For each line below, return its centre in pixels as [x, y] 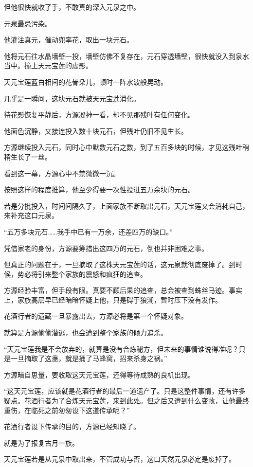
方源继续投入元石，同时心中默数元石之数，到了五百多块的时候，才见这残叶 [123, 147]
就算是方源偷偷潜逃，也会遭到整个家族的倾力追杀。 [86, 332]
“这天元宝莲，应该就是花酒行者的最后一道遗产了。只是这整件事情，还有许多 [125, 391]
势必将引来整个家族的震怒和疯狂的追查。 [82, 274]
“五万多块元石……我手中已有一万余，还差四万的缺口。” [88, 231]
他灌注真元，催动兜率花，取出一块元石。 [69, 40]
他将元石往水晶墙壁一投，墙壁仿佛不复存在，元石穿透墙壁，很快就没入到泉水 [126, 56]
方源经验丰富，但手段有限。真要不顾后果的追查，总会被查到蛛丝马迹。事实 [123, 290]
